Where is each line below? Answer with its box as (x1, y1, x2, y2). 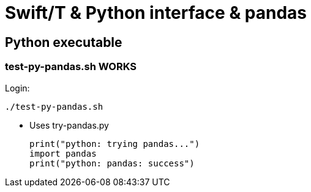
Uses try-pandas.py (29, 119, 109, 130)
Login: (5, 82, 30, 93)
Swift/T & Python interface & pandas (5, 2, 307, 23)
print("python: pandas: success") (29, 158, 195, 168)
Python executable (5, 34, 122, 50)
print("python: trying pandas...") (29, 138, 200, 149)
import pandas (29, 148, 97, 158)
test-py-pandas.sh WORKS (5, 60, 137, 73)
